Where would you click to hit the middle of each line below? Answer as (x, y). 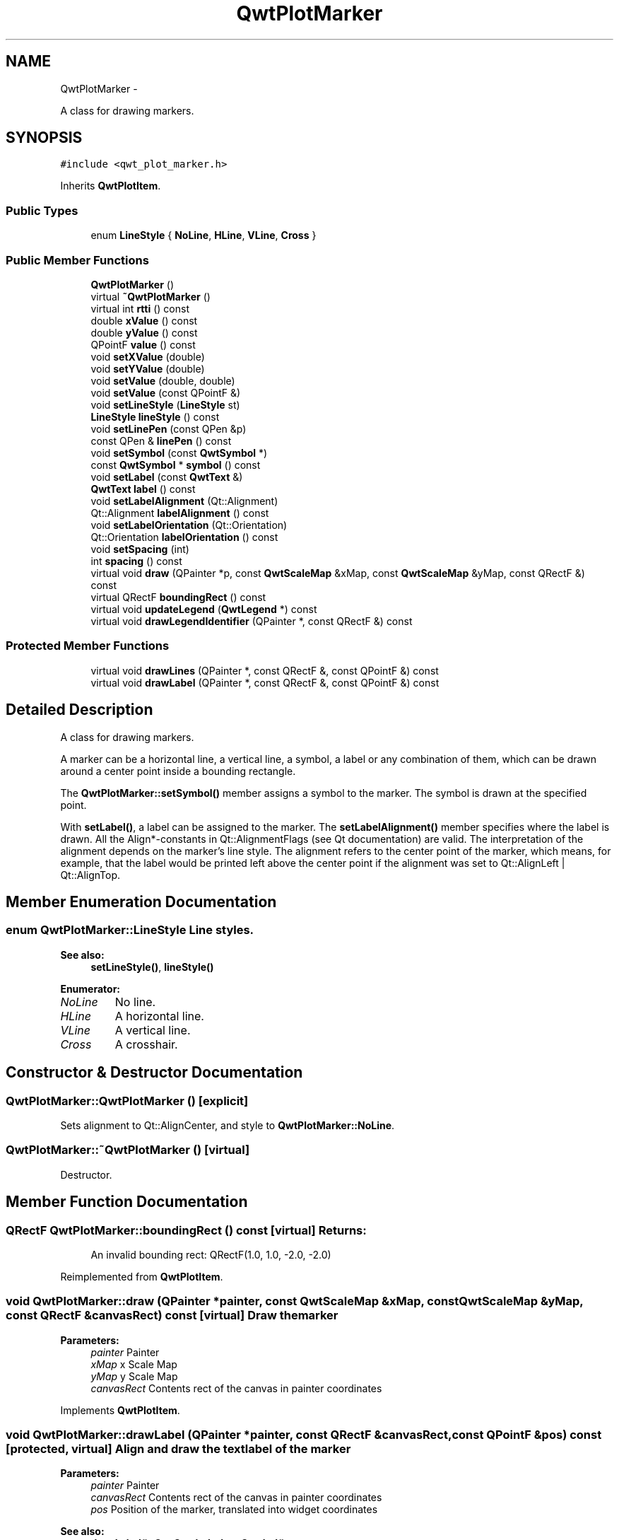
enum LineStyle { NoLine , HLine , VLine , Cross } (204, 235)
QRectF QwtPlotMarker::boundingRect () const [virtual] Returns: (186, 1230)
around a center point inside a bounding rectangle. (178, 771)
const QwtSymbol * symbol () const (176, 465)
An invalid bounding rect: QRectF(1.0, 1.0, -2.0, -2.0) (211, 1254)
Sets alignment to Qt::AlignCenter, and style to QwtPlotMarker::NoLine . (228, 1125)
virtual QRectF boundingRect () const (178, 597)
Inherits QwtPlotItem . (111, 186)
